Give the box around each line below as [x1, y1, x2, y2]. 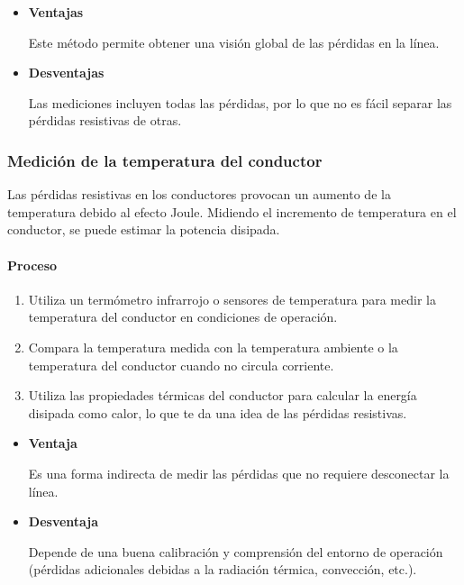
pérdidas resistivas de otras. [28, 111, 182, 130]
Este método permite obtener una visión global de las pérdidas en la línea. [28, 32, 440, 51]
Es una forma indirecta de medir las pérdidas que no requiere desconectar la [28, 463, 450, 482]
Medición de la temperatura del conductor [7, 149, 323, 171]
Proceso [7, 255, 58, 274]
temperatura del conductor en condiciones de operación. [28, 307, 338, 326]
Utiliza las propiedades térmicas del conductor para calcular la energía [28, 386, 417, 405]
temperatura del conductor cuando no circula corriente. [28, 355, 334, 374]
